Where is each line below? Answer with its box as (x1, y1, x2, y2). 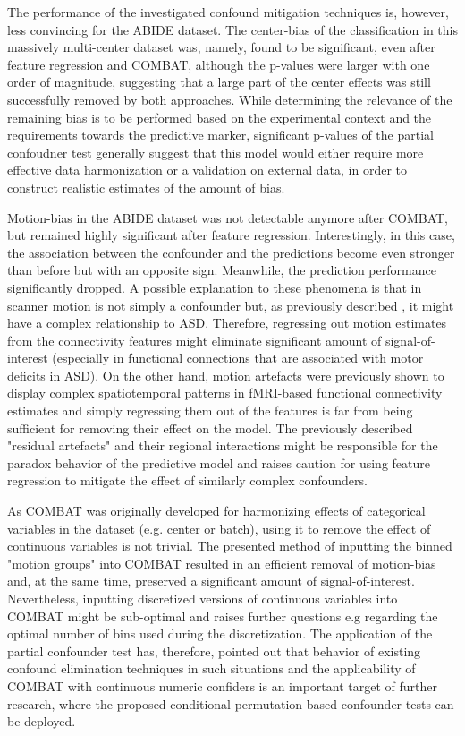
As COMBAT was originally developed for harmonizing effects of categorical (7, 501, 426, 520)
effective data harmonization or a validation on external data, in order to (7, 160, 408, 179)
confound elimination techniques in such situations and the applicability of (7, 659, 416, 678)
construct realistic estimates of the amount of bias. (7, 177, 285, 196)
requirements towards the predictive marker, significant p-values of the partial (7, 125, 434, 144)
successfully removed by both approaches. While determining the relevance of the (7, 90, 452, 108)
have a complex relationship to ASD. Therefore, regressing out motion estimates (7, 313, 447, 332)
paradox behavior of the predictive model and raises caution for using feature (7, 453, 431, 472)
